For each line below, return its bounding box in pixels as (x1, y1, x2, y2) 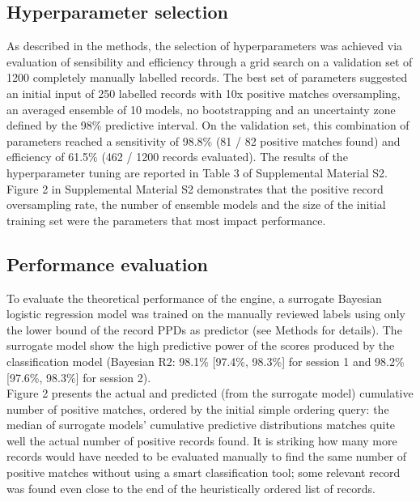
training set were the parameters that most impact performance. (6, 211, 326, 228)
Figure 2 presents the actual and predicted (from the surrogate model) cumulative (6, 385, 414, 402)
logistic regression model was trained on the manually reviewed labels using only (6, 305, 405, 322)
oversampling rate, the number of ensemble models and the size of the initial (6, 196, 386, 213)
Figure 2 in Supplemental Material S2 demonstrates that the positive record (6, 180, 384, 197)
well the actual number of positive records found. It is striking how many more (6, 432, 397, 449)
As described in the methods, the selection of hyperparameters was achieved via (6, 37, 403, 54)
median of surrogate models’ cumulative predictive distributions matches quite (6, 416, 396, 433)
